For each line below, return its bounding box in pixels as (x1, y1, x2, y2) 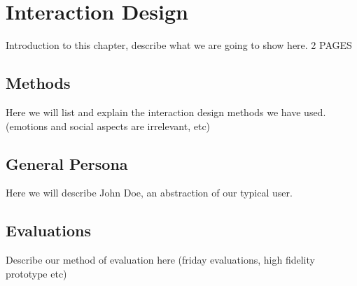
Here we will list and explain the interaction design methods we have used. (6, 104, 326, 119)
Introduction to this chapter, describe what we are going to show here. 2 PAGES (6, 38, 352, 52)
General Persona (6, 152, 128, 174)
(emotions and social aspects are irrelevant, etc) (6, 118, 211, 133)
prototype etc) (6, 266, 67, 280)
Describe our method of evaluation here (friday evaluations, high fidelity (6, 252, 315, 267)
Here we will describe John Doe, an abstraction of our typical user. (6, 185, 293, 200)
